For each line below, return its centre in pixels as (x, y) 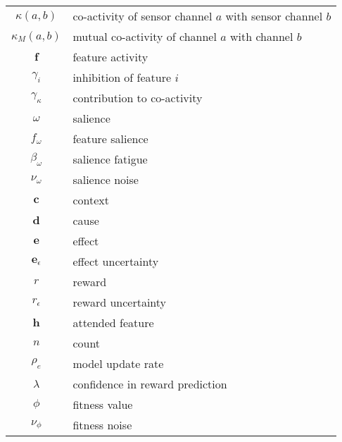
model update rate (118, 363)
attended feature (113, 323)
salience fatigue (110, 159)
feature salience (110, 139)
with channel (261, 36)
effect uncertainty (116, 261)
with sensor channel (274, 16)
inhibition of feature (122, 77)
